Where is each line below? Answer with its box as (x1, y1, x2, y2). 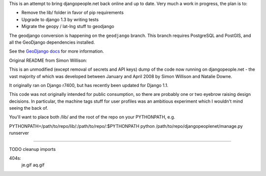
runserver (9, 130, 29, 136)
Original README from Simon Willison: (9, 57, 87, 63)
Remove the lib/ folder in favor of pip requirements (21, 10, 124, 16)
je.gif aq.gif (21, 162, 45, 168)
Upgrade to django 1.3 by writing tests (21, 16, 99, 22)
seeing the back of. (9, 105, 48, 111)
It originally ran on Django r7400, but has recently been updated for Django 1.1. (9, 82, 168, 88)
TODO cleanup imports (9, 146, 56, 152)
